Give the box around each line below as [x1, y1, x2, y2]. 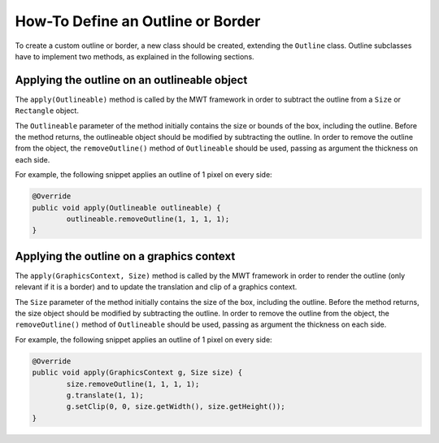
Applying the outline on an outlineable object [15, 73, 248, 87]
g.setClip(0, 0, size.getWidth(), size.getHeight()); [66, 402, 285, 411]
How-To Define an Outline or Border [15, 12, 261, 30]
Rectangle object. [15, 106, 79, 115]
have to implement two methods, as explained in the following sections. [15, 51, 255, 61]
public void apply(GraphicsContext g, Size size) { [32, 368, 243, 377]
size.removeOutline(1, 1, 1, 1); [66, 379, 200, 389]
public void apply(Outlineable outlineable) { [32, 203, 221, 212]
